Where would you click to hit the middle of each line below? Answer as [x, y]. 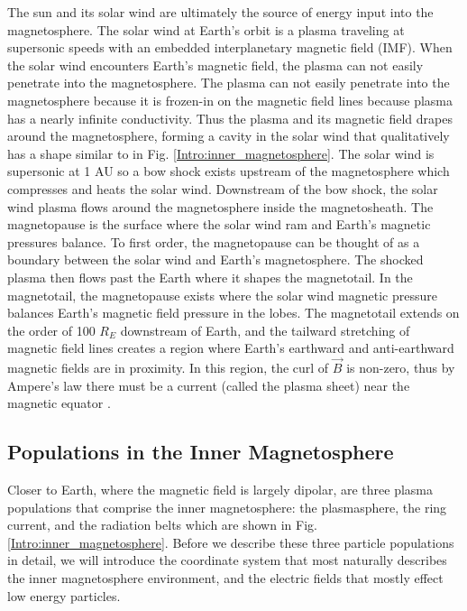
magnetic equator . [59, 403]
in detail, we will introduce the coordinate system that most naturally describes [227, 560]
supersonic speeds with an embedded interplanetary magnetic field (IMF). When [230, 47]
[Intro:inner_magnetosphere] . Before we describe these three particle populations [231, 542]
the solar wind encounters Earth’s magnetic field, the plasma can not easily [215, 65]
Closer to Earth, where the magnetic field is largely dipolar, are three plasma [220, 490]
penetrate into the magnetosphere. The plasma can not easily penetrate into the [229, 83]
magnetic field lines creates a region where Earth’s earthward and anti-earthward [231, 348]
